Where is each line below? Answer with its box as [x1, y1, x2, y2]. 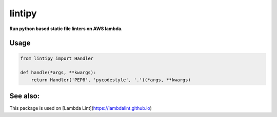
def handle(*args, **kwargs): [20, 69, 96, 76]
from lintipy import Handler [20, 55, 94, 61]
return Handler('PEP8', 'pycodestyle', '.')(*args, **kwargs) [31, 77, 191, 83]
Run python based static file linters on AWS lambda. [9, 26, 123, 32]
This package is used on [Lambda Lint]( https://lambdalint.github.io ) [9, 105, 152, 111]
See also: [9, 92, 40, 101]
